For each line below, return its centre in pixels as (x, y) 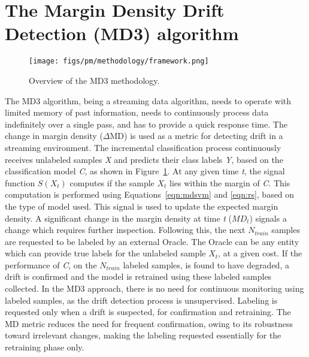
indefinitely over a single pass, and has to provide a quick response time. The (146, 124)
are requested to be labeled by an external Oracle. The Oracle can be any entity (152, 241)
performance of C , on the (51, 264)
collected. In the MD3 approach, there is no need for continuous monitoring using (154, 288)
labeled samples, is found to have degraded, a (206, 264)
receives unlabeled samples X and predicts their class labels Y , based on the (144, 159)
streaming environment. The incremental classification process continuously (143, 147)
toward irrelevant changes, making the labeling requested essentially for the (143, 335)
